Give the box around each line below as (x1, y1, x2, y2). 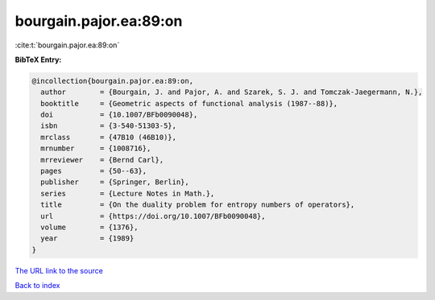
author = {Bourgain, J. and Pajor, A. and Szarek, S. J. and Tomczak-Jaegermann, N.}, (40, 88, 423, 97)
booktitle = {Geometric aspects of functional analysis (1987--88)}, (40, 99, 338, 108)
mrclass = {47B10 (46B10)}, (40, 133, 177, 142)
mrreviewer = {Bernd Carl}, (40, 155, 164, 164)
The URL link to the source (14, 265, 104, 275)
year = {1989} (40, 234, 135, 243)
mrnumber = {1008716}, (40, 144, 151, 153)
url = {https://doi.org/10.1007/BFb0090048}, (40, 212, 266, 220)
